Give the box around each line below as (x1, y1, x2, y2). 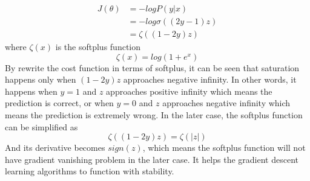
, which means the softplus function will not (142, 141, 306, 154)
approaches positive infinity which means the (106, 84, 272, 97)
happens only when (5, 73, 76, 86)
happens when (5, 84, 58, 97)
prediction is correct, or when (5, 97, 114, 109)
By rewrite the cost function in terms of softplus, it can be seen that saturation (5, 61, 300, 74)
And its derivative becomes (5, 141, 105, 154)
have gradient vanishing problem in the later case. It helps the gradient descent (5, 153, 299, 165)
